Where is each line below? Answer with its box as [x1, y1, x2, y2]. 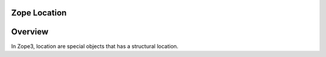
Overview [11, 27, 49, 37]
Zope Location [11, 8, 67, 18]
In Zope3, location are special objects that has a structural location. [11, 42, 179, 50]
